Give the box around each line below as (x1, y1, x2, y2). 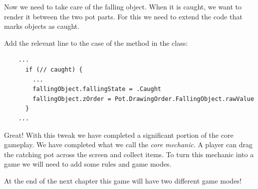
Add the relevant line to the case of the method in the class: (4, 37, 188, 48)
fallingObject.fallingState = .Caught (32, 86, 161, 93)
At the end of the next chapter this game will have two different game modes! (4, 175, 242, 186)
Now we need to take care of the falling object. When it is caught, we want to (4, 1, 242, 11)
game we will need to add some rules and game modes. (4, 159, 172, 169)
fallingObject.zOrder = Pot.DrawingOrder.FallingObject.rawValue (32, 95, 255, 102)
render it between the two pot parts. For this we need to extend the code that (4, 11, 243, 21)
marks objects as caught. (4, 21, 80, 31)
